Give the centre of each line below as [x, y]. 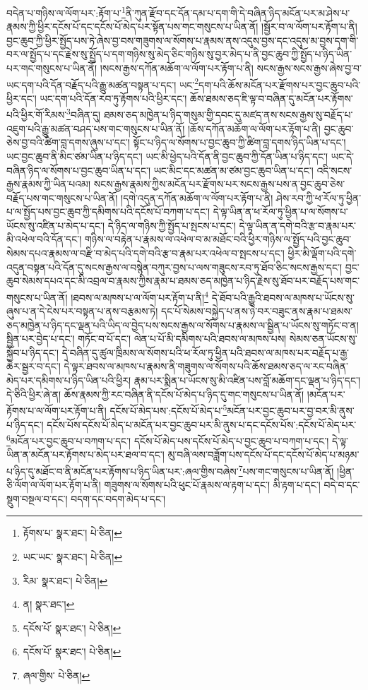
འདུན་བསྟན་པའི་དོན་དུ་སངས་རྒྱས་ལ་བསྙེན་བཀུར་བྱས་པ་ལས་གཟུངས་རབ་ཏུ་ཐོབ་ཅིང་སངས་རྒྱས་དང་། [174, 267]
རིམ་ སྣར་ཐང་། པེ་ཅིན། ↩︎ [65, 580]
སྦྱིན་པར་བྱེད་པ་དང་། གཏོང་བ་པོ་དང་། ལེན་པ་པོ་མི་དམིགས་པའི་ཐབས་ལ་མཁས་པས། [147, 339]
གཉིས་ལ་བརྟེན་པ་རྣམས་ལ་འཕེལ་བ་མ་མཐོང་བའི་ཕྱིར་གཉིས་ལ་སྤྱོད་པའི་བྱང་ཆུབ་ [218, 239]
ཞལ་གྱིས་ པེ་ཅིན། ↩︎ [57, 675]
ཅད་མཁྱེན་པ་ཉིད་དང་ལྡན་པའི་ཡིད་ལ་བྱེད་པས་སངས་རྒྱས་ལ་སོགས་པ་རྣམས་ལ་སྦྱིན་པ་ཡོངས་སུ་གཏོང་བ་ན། [183, 325]
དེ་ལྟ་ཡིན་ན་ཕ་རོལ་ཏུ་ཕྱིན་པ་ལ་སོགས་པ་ [280, 212]
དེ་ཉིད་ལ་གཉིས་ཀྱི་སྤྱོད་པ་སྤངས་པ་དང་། [172, 225]
